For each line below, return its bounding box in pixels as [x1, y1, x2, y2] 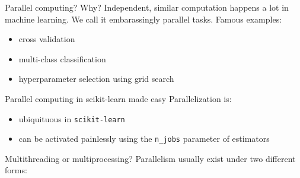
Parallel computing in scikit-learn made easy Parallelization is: [5, 92, 232, 104]
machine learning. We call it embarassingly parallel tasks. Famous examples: [5, 12, 282, 25]
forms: [5, 164, 27, 176]
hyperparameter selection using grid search [18, 72, 174, 85]
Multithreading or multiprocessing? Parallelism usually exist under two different [5, 152, 296, 164]
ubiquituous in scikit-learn [18, 112, 125, 125]
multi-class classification [18, 52, 106, 65]
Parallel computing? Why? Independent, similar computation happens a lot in [5, 1, 289, 13]
